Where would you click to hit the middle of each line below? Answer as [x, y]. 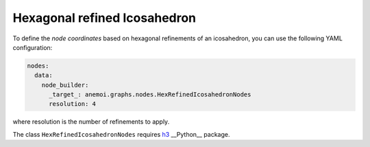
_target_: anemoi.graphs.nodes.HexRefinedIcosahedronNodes [150, 95]
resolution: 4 [72, 104]
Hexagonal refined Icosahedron [104, 18]
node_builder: [65, 85]
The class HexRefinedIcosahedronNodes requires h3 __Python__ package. [121, 134]
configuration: [33, 47]
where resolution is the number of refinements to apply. [91, 122]
